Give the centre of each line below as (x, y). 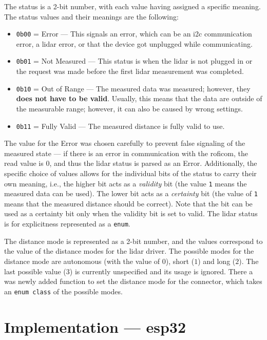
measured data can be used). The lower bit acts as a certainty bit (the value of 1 (131, 193)
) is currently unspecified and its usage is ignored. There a (161, 271)
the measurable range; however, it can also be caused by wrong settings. (129, 108)
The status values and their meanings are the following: (91, 16)
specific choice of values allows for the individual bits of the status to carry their (130, 173)
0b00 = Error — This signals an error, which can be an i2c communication (134, 34)
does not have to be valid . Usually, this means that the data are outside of (139, 98)
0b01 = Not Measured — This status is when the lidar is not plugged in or (134, 61)
